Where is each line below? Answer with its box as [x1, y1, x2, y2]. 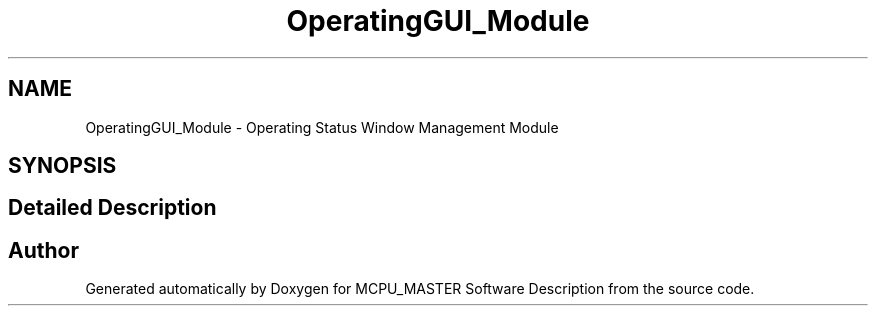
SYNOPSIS [8, 153, 117, 179]
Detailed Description [8, 195, 217, 221]
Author [8, 237, 79, 263]
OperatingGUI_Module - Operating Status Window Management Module [85, 118, 559, 136]
